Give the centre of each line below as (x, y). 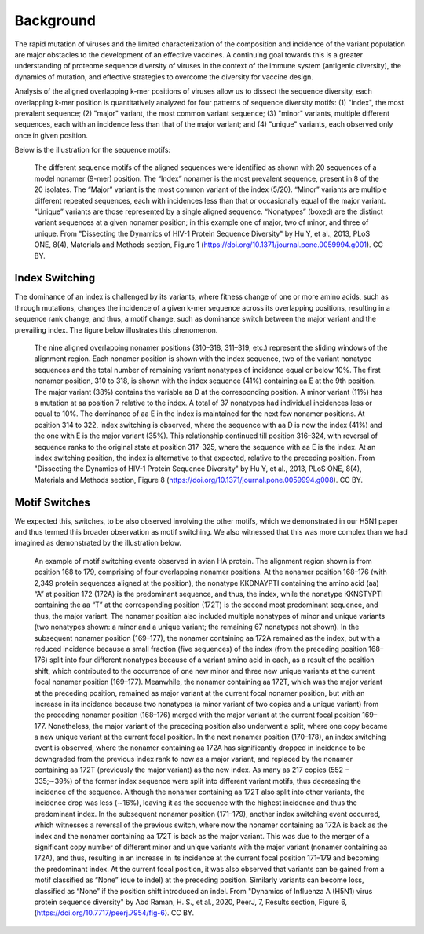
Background (55, 20)
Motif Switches (52, 502)
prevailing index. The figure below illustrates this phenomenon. (116, 329)
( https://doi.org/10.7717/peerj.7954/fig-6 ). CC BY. (114, 913)
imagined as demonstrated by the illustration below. (98, 543)
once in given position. (51, 135)
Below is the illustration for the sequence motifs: (93, 150)
